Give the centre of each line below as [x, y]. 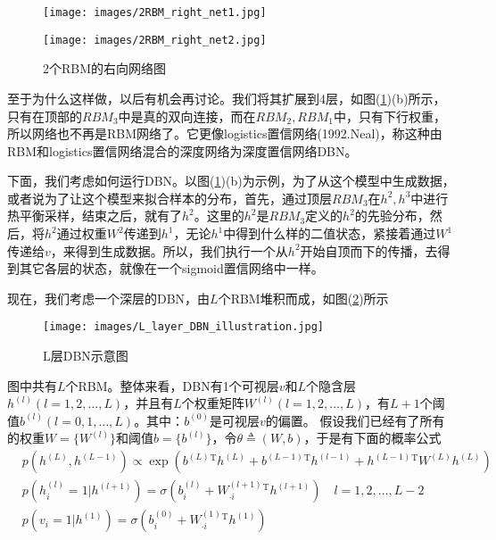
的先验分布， [392, 216]
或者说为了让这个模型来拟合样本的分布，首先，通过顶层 [169, 198]
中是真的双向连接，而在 [187, 116]
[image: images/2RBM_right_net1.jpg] [155, 12]
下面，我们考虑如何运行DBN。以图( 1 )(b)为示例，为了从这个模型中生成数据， [231, 181]
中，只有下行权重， [389, 116]
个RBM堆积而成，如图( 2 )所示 [303, 298]
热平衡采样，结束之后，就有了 [95, 216]
